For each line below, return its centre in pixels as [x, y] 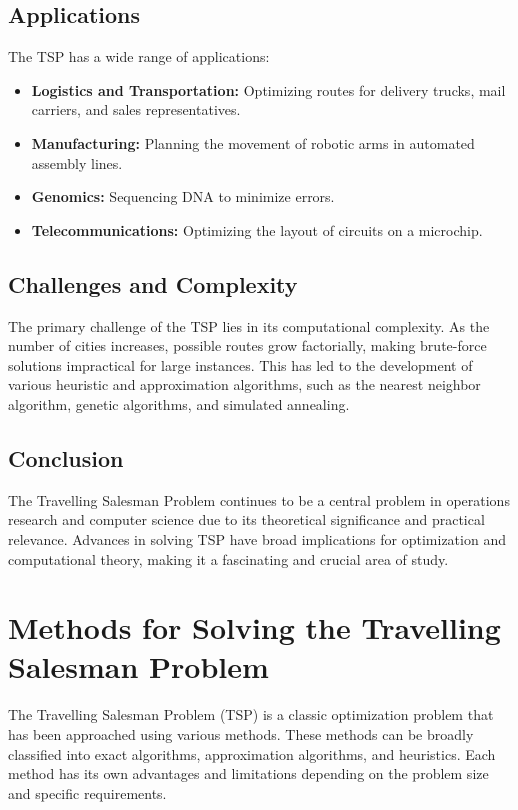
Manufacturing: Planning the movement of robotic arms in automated [253, 142]
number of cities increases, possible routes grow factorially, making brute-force [247, 345]
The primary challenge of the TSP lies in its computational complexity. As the [249, 325]
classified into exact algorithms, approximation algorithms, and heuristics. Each [252, 753]
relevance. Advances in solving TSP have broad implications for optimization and [257, 538]
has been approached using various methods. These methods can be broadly [241, 734]
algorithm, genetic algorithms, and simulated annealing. [179, 403]
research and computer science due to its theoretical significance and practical [246, 519]
